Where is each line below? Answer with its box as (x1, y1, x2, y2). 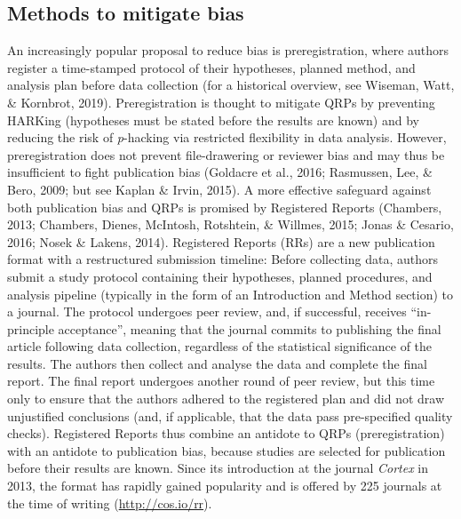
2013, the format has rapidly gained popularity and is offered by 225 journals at (7, 476, 442, 495)
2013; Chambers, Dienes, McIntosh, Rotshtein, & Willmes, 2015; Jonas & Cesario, (7, 215, 454, 234)
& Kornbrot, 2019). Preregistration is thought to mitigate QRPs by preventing (7, 92, 435, 111)
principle (7, 319, 54, 338)
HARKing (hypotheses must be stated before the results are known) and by (7, 110, 419, 129)
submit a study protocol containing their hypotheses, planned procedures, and (7, 267, 433, 285)
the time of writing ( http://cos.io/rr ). (7, 493, 212, 512)
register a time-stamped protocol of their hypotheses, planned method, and (7, 58, 416, 76)
